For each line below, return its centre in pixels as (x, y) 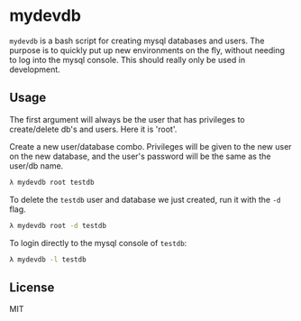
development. (35, 69)
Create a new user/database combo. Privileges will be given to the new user (150, 146)
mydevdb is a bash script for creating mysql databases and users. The (137, 41)
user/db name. (36, 165)
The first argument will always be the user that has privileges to (127, 119)
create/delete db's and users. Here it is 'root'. (93, 129)
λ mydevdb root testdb (52, 182)
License (32, 287)
